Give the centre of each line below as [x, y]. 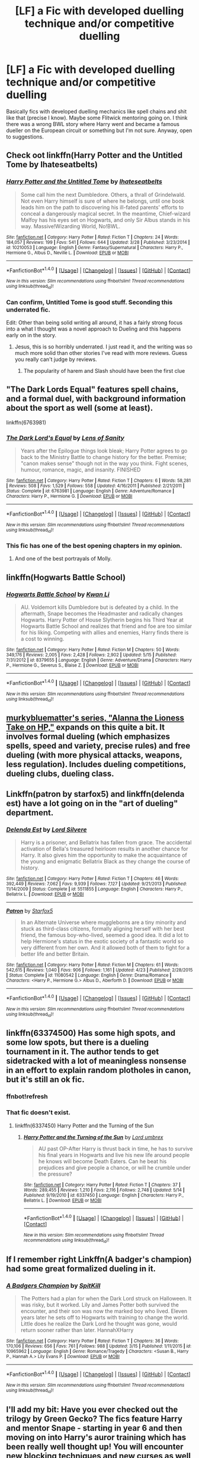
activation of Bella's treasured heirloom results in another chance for [104, 849]
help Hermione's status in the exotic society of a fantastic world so [102, 941]
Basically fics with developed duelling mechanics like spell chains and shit [97, 111]
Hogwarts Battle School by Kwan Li [58, 594]
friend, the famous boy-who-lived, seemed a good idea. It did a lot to [105, 935]
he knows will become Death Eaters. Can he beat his [102, 1161]
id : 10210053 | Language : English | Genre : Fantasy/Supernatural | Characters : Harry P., [95, 247]
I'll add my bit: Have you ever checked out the [92, 1410]
